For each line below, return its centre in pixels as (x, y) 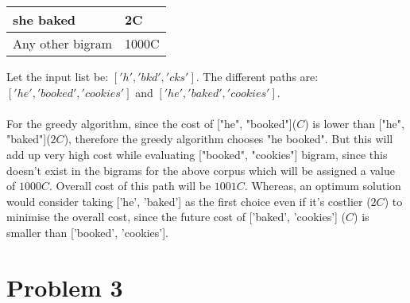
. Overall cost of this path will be (130, 186)
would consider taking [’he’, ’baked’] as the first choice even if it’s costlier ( (189, 201)
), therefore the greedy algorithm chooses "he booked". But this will (228, 139)
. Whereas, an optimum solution (323, 186)
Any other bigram (62, 43)
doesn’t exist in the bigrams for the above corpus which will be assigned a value (201, 170)
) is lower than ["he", (354, 123)
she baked (44, 19)
